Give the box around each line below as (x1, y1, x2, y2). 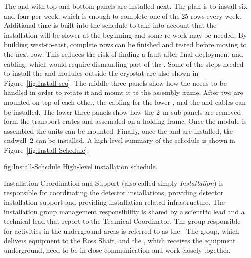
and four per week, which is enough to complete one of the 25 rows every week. (4, 10, 241, 21)
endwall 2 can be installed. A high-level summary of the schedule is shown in (4, 135, 235, 145)
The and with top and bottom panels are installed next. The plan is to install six (4, 1, 248, 11)
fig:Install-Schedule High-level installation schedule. (4, 161, 158, 171)
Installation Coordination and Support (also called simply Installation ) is (4, 178, 224, 188)
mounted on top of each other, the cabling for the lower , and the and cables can (4, 96, 246, 107)
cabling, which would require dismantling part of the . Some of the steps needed (4, 58, 244, 69)
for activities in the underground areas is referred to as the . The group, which (4, 226, 239, 236)
